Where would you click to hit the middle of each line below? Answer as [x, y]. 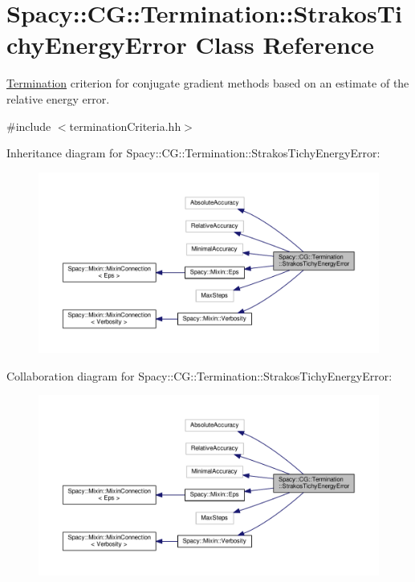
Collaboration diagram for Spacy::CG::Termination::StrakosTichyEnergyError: [199, 375]
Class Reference [285, 45]
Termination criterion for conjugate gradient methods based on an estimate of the [208, 83]
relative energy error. [58, 98]
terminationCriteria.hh [125, 126]
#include [29, 126]
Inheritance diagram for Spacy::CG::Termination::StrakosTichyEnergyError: [193, 153]
